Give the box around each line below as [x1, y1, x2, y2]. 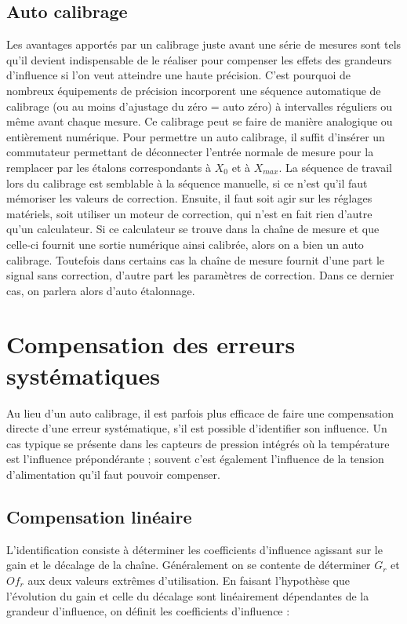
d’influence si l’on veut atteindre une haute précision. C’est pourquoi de [6, 67, 351, 83]
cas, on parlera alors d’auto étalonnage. [6, 282, 195, 298]
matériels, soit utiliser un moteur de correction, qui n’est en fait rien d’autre [6, 205, 372, 221]
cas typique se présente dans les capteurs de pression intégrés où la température [6, 435, 390, 451]
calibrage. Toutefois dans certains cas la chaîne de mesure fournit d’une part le [6, 251, 385, 268]
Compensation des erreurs [6, 328, 296, 360]
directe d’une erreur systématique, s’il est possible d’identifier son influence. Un [6, 420, 387, 436]
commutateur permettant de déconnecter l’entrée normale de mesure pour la [6, 144, 374, 160]
